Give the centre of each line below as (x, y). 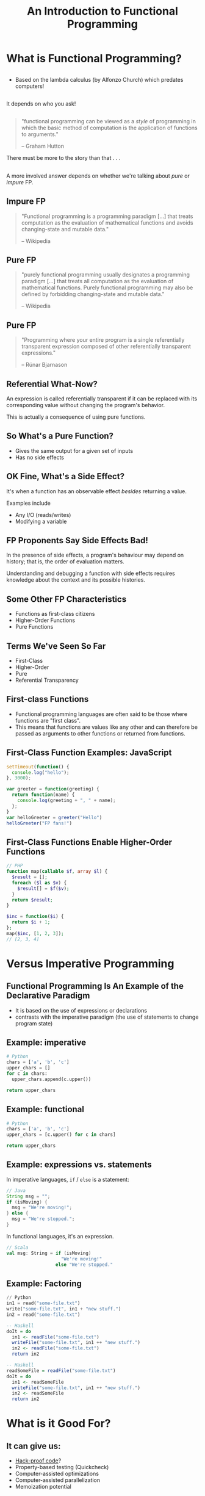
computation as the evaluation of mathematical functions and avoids (107, 222)
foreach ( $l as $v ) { (39, 883)
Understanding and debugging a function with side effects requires (91, 573)
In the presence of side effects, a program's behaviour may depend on (95, 555)
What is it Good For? (59, 1424)
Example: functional (45, 1109)
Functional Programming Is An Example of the (95, 986)
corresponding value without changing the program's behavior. (86, 405)
